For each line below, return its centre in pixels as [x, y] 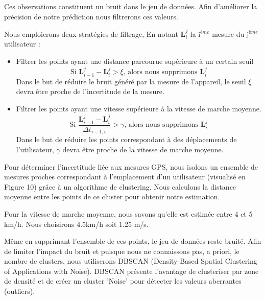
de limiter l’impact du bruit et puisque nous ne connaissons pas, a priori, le [122, 251]
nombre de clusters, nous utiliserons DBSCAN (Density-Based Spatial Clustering [131, 261]
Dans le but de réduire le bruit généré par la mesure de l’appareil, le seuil [131, 81]
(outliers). [20, 291]
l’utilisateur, [35, 149]
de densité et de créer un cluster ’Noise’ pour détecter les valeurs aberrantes [123, 281]
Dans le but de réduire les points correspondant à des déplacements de [126, 139]
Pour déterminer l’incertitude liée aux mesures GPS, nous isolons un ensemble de [131, 166]
